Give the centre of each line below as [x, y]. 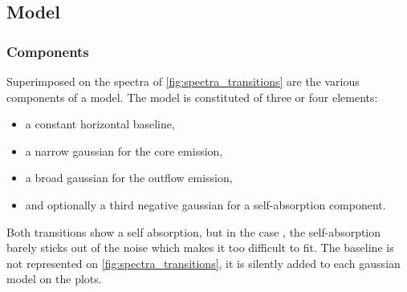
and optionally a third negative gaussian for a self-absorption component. [206, 204]
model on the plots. [54, 279]
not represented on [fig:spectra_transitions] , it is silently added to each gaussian [203, 263]
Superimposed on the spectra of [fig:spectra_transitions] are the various [183, 81]
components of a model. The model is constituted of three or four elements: [192, 97]
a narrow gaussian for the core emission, [124, 150]
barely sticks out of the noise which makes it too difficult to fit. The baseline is [200, 247]
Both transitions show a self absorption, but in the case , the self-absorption [194, 231]
